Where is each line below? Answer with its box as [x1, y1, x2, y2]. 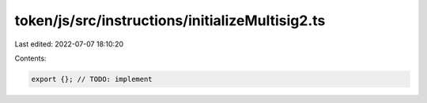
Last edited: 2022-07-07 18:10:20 [14, 39, 124, 49]
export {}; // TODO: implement [31, 75, 153, 83]
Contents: [14, 53, 47, 63]
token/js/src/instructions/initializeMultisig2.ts [14, 12, 326, 29]
